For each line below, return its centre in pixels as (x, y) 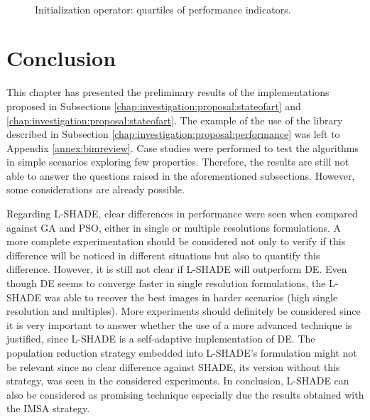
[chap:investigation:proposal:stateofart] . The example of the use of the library (175, 120)
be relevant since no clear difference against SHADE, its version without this (173, 366)
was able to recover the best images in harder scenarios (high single (191, 297)
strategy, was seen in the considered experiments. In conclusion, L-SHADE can (178, 381)
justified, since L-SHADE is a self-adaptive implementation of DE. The (161, 339)
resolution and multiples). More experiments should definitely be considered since (184, 311)
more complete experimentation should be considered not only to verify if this (176, 241)
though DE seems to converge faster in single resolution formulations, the (166, 283)
